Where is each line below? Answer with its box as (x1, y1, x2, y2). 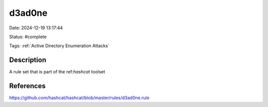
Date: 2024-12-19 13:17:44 (9, 25, 63, 31)
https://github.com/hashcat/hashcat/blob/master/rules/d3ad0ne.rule (9, 95, 150, 101)
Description (9, 56, 47, 64)
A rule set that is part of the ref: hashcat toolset (9, 69, 105, 75)
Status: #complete (9, 34, 47, 40)
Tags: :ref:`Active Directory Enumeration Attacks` (9, 43, 110, 49)
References (9, 82, 46, 90)
